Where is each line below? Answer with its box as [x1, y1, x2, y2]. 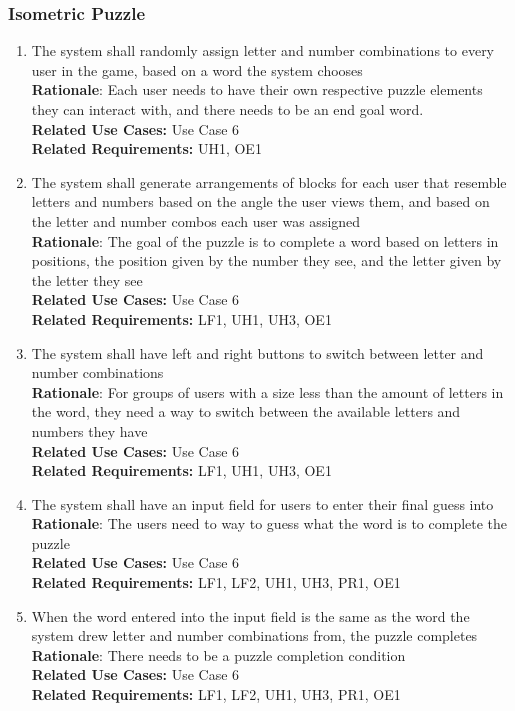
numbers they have [31, 420, 148, 441]
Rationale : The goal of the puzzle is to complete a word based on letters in [31, 230, 499, 251]
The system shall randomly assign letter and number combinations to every [31, 40, 495, 61]
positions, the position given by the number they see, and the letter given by [31, 250, 502, 271]
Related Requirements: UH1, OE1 [31, 138, 262, 159]
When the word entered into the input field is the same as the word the [31, 605, 470, 626]
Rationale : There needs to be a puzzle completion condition [31, 644, 406, 665]
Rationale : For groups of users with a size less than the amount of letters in [31, 381, 504, 402]
